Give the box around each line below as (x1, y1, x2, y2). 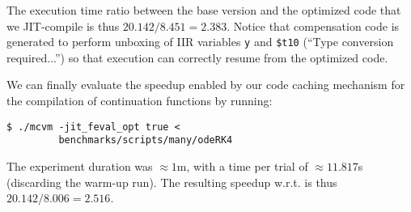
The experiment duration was (6, 157, 153, 174)
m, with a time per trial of (176, 157, 308, 174)
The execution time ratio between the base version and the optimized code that (6, 2, 401, 18)
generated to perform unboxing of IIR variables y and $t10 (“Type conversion (6, 33, 394, 50)
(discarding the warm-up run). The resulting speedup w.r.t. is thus (6, 173, 337, 190)
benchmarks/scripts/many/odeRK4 (58, 134, 233, 146)
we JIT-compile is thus (6, 17, 120, 34)
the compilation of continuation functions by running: (6, 92, 273, 109)
